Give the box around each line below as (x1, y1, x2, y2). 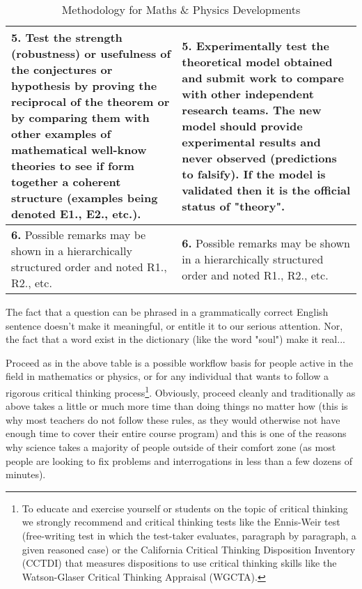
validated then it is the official (182, 181, 351, 198)
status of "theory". (182, 197, 285, 214)
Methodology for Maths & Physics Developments (61, 1, 301, 17)
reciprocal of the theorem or (11, 93, 170, 109)
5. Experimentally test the (182, 37, 329, 54)
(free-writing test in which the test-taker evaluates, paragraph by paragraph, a (22, 528, 356, 542)
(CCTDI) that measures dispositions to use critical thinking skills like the (22, 556, 337, 570)
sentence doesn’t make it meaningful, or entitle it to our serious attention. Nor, (6, 318, 343, 332)
